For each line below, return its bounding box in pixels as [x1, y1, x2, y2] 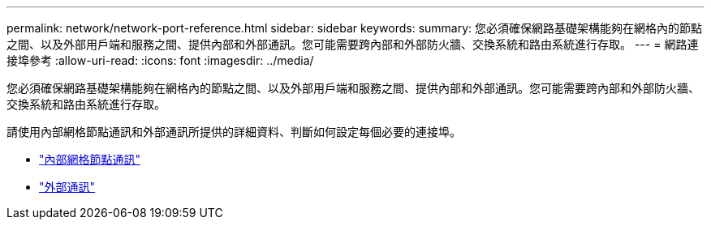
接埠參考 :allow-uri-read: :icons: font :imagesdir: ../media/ [6, 53, 314, 67]
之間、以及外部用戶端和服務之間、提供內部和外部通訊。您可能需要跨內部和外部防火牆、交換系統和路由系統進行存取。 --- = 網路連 [6, 37, 699, 51]
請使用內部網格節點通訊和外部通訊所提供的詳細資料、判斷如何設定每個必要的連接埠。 [6, 125, 461, 139]
